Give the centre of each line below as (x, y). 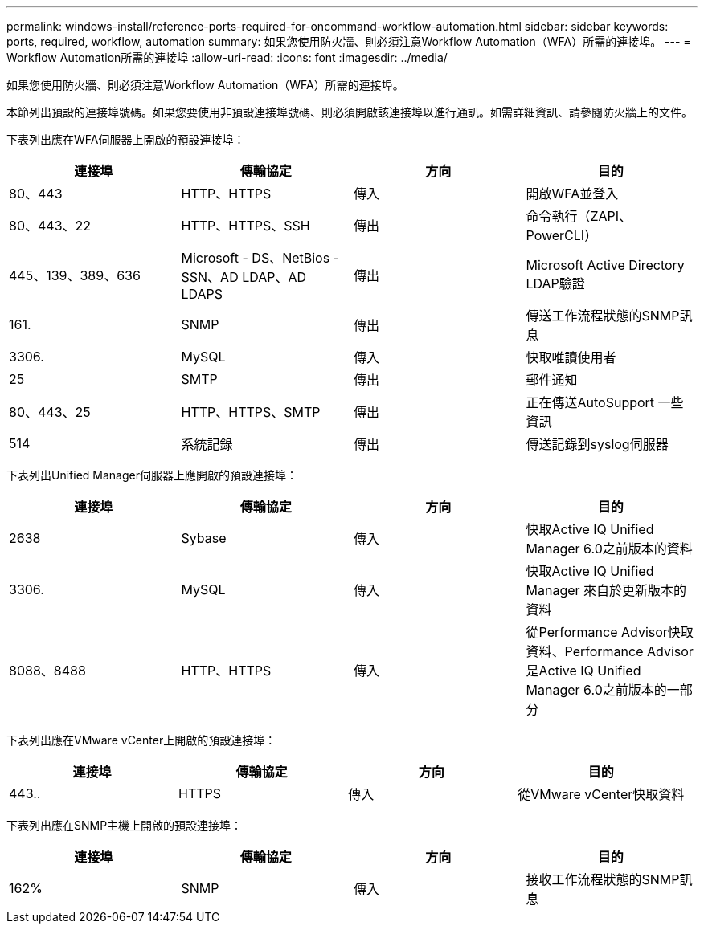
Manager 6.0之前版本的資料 (609, 549)
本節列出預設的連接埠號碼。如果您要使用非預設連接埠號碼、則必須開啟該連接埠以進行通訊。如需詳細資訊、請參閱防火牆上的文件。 (350, 112)
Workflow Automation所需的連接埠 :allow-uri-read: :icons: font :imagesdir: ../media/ (227, 57)
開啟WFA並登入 (572, 194)
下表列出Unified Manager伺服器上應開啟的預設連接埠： (152, 475)
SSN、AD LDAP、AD (244, 277)
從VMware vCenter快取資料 (601, 794)
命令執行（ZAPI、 (579, 216)
